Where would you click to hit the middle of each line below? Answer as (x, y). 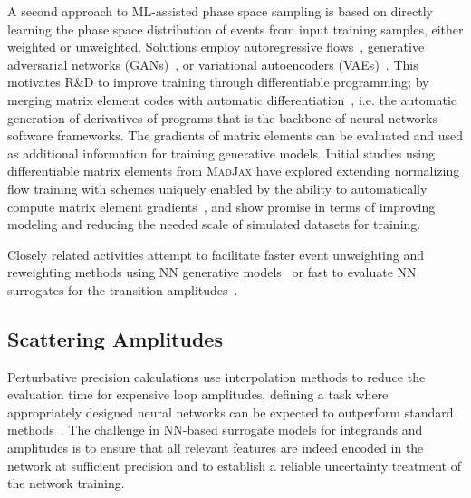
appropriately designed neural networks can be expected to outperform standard (231, 412)
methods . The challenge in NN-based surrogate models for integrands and (215, 430)
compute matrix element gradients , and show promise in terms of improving (221, 206)
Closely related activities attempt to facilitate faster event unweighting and (216, 254)
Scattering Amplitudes (115, 338)
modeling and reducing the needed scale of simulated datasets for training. (214, 224)
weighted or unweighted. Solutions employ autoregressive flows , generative (216, 47)
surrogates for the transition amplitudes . (123, 289)
